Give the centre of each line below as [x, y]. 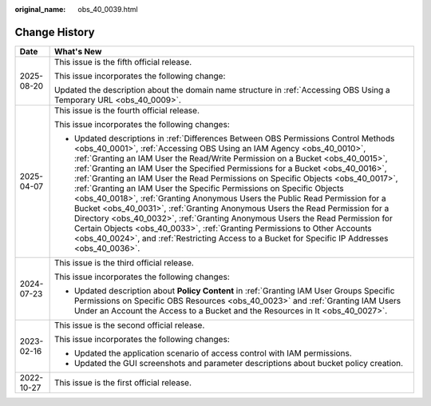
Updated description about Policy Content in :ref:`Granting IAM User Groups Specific [234, 290]
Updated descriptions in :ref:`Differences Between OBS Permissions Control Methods [234, 138]
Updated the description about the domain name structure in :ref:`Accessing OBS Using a [222, 90]
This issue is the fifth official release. [123, 62]
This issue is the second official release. [129, 325]
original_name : [40, 9]
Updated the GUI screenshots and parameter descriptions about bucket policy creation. [238, 363]
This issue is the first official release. [123, 382]
